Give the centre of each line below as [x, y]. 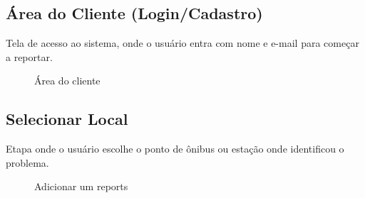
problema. [27, 162]
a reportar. [29, 56]
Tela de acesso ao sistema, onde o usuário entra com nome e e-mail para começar [182, 43]
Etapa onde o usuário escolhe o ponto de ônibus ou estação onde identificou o [175, 149]
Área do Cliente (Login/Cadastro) [134, 13]
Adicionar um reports [81, 186]
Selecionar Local [67, 119]
